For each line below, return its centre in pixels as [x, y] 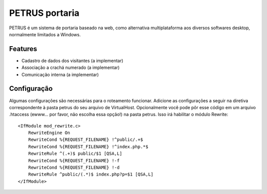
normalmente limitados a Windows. [45, 34]
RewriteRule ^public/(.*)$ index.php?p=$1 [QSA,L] [91, 174]
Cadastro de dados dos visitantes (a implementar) [72, 61]
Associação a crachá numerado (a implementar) [70, 67]
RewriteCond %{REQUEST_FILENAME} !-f [74, 161]
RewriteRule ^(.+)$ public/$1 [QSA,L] [75, 154]
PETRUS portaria [44, 13]
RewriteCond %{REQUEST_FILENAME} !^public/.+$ [86, 140]
